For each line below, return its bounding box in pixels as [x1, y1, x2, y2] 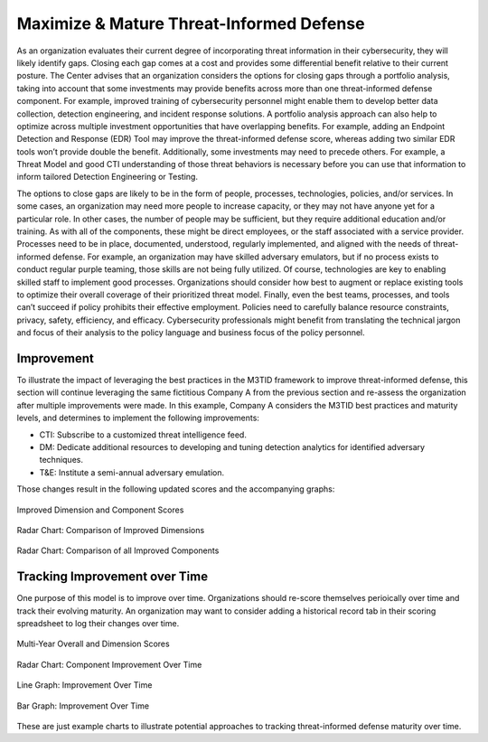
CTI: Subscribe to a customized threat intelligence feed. [39, 429, 248, 440]
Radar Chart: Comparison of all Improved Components [16, 545, 220, 556]
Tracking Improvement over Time [16, 569, 208, 585]
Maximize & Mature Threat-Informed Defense [16, 14, 365, 33]
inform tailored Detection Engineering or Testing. [16, 172, 199, 183]
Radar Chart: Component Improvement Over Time [16, 659, 202, 670]
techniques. [39, 455, 83, 465]
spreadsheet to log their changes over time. [16, 618, 180, 629]
